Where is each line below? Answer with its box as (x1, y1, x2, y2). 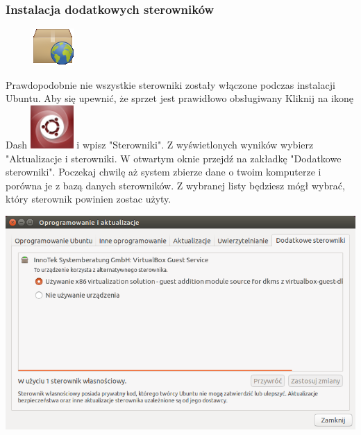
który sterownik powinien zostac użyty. (6, 191, 171, 206)
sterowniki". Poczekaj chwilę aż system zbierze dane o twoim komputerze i (6, 164, 321, 179)
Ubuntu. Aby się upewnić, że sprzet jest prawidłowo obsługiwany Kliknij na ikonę (6, 91, 353, 105)
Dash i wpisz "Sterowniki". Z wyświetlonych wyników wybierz (6, 137, 314, 151)
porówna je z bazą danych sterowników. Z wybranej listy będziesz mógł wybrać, (6, 178, 345, 192)
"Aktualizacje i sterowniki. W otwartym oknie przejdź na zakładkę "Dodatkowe (6, 151, 342, 165)
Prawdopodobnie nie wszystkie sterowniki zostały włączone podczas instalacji (6, 77, 335, 92)
